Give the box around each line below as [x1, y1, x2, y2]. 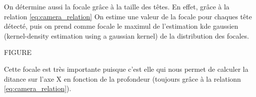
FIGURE [4, 47, 32, 57]
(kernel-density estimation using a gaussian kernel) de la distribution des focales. [4, 30, 249, 41]
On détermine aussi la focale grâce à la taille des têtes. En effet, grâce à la [4, 1, 230, 11]
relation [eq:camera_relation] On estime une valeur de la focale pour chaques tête [4, 11, 252, 21]
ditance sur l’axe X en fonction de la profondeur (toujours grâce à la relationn [4, 73, 241, 84]
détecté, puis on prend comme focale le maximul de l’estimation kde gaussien [4, 21, 239, 31]
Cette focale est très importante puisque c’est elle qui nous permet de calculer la [4, 63, 249, 74]
